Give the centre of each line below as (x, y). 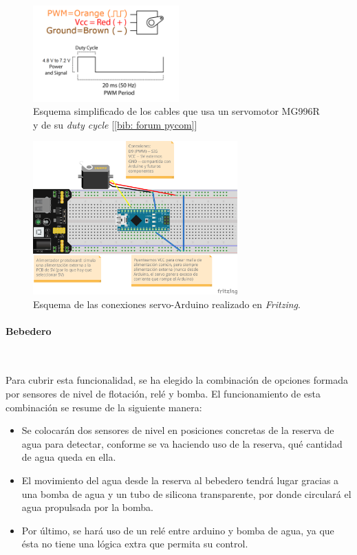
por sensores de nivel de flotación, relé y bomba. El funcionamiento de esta (163, 394)
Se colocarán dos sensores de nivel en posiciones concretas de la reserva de (178, 430)
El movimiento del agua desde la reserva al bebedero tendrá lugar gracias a (180, 480)
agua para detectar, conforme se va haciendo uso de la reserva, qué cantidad (182, 443)
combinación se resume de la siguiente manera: (104, 407)
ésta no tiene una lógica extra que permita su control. (135, 544)
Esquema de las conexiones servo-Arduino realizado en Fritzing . (167, 304)
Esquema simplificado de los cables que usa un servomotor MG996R (176, 111)
